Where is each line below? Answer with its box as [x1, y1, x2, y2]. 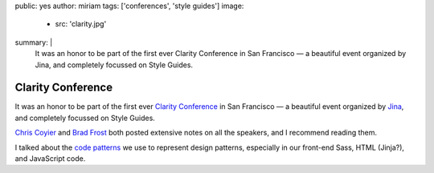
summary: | [14, 37, 53, 47]
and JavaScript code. [14, 154, 86, 163]
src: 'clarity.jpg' [55, 19, 107, 29]
